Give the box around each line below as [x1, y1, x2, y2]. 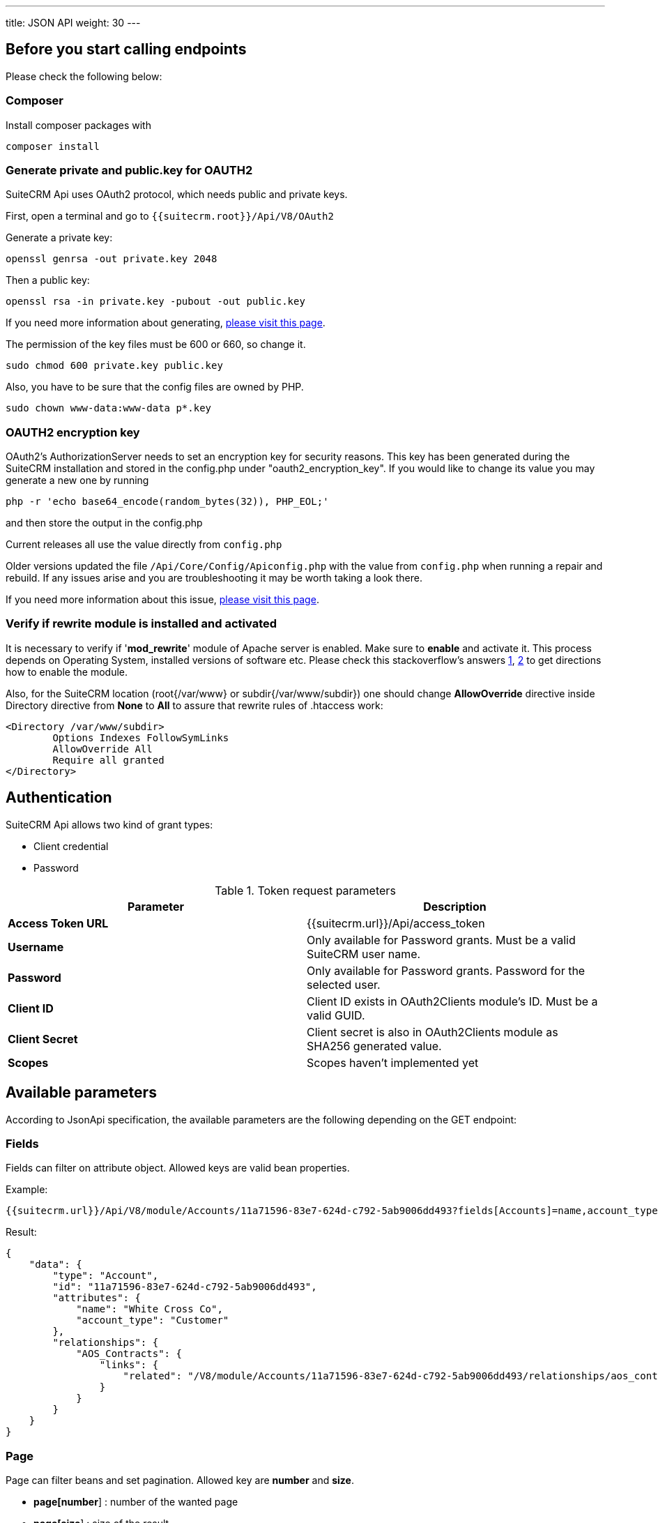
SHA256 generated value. [307, 1038, 442, 1053]
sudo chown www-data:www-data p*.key [6, 402, 212, 414]
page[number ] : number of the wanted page [33, 1496, 238, 1508]
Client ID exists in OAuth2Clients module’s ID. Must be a [307, 994, 598, 1008]
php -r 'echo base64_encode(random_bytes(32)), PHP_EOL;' [6, 496, 329, 508]
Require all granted [52, 754, 164, 766]
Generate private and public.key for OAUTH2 [6, 162, 253, 177]
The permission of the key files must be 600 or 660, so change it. [6, 338, 306, 351]
